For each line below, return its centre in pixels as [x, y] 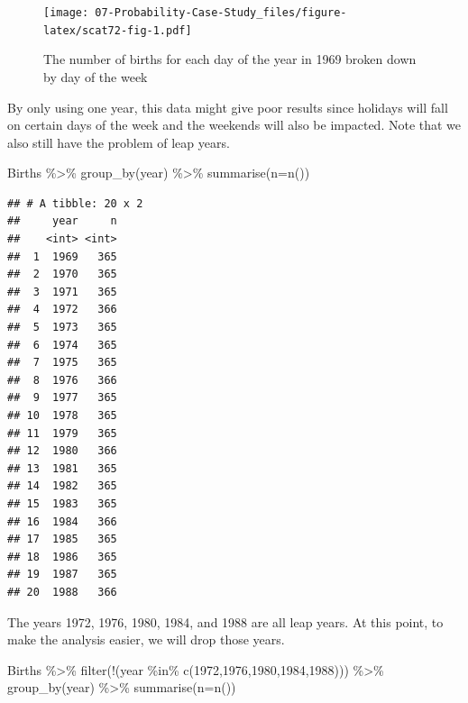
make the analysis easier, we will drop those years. [146, 639]
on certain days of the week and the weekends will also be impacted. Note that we [234, 125]
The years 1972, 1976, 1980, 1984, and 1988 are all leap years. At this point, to [225, 621]
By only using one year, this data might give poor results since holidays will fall [228, 107]
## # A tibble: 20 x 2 [75, 203]
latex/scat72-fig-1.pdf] [118, 30]
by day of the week [96, 76]
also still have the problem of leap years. [119, 142]
